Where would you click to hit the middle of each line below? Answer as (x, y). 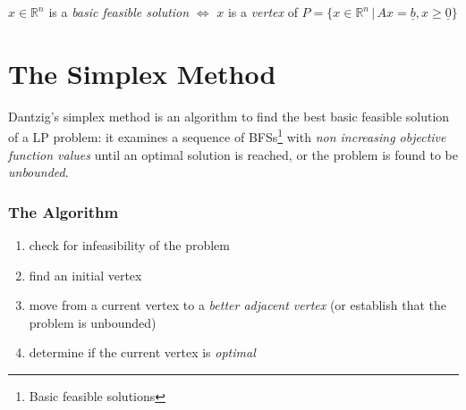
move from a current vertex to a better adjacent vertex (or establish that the (237, 305)
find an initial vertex (85, 275)
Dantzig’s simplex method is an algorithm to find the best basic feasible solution (229, 116)
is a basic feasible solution (119, 12)
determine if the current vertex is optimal (142, 352)
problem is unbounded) (93, 322)
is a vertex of (263, 12)
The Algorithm (64, 211)
